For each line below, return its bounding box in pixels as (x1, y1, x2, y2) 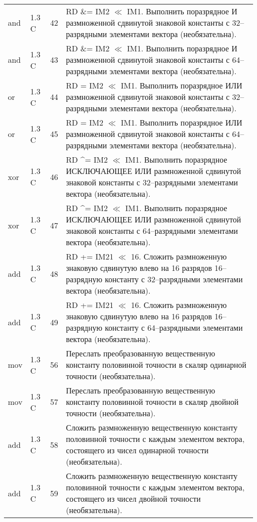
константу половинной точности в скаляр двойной (66, 396, 239, 407)
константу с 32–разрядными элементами (105, 273, 243, 285)
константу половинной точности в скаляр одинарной (66, 359, 247, 370)
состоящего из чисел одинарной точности (66, 444, 209, 456)
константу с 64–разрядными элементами (105, 322, 243, 333)
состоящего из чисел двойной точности (66, 493, 201, 504)
